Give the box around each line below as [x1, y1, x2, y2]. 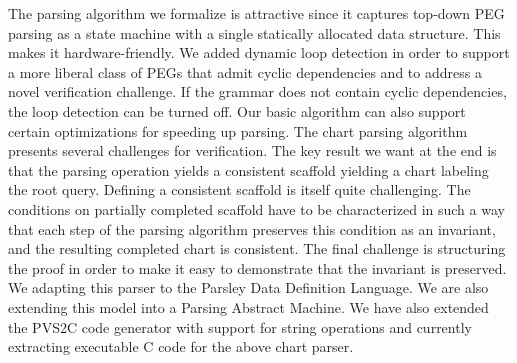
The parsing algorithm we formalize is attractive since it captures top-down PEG [8, 3, 505, 23]
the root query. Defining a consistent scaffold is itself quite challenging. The [8, 179, 471, 200]
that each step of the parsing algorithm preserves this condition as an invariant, [8, 218, 496, 239]
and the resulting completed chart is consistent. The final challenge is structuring [8, 238, 506, 259]
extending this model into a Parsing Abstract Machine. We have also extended [8, 296, 489, 317]
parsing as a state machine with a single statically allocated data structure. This [8, 22, 501, 43]
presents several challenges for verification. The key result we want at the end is [8, 140, 497, 161]
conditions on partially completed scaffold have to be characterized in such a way [8, 198, 505, 219]
